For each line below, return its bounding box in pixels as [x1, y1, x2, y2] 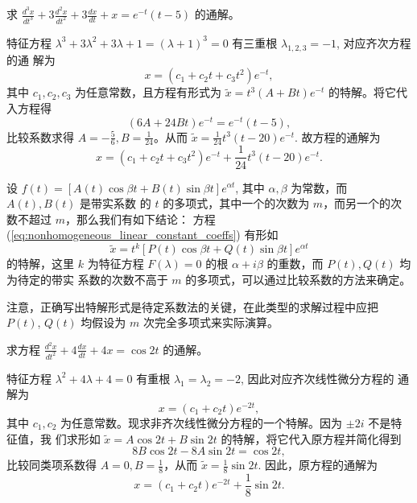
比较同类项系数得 [6, 456, 97, 473]
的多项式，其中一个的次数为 [163, 195, 310, 212]
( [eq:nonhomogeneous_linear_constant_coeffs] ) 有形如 [6, 226, 279, 243]
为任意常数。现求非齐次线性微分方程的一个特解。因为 [60, 414, 343, 431]
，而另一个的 [323, 195, 391, 212]
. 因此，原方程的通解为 [258, 456, 378, 473]
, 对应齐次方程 [336, 34, 411, 51]
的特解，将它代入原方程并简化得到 [221, 430, 402, 447]
